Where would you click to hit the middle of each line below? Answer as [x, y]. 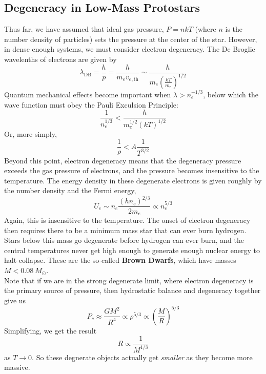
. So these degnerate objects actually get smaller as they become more [142, 357]
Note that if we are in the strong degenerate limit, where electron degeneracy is [129, 280]
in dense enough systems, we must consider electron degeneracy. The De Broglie [130, 49]
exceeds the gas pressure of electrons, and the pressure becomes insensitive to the [132, 170]
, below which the [231, 94]
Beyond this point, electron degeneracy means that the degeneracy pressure [123, 160]
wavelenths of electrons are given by [60, 59]
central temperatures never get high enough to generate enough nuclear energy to [132, 250]
